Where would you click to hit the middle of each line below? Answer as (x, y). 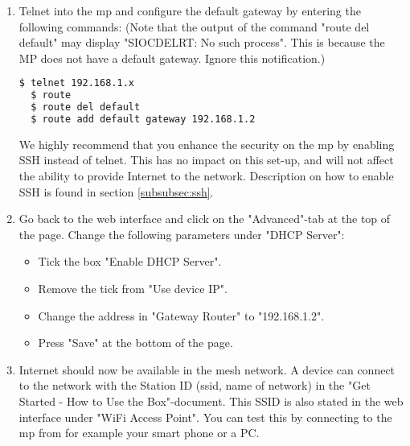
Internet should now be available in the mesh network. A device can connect (207, 369)
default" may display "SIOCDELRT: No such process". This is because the (202, 42)
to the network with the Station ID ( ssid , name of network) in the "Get (195, 385)
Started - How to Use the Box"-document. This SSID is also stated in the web (211, 401)
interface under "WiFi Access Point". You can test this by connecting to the (205, 417)
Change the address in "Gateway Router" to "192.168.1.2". (181, 315)
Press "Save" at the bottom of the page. (135, 343)
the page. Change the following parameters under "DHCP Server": (182, 234)
